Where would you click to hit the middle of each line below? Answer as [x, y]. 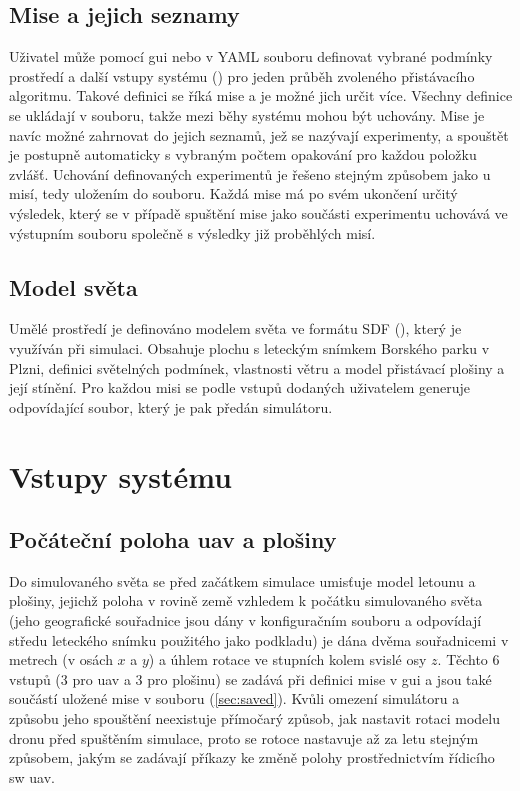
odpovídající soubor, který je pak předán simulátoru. [171, 406]
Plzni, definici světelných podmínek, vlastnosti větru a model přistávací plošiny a [257, 367]
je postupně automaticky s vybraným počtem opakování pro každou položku [243, 154]
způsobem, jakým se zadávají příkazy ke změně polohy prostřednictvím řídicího [252, 757]
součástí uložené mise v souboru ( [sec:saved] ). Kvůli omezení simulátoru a [234, 698]
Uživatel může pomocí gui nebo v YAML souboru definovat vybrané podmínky [251, 56]
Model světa [73, 286]
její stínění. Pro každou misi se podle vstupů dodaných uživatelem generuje [240, 387]
